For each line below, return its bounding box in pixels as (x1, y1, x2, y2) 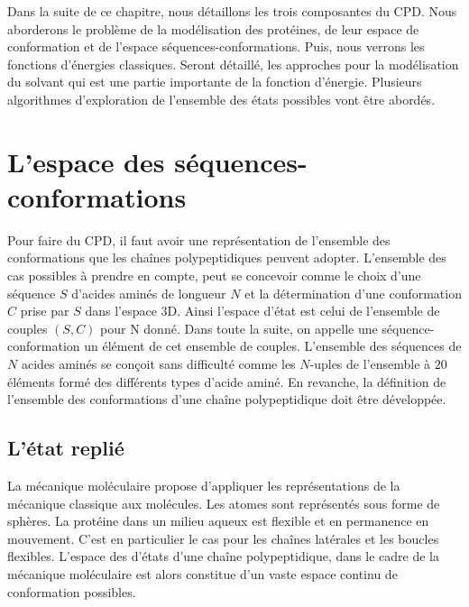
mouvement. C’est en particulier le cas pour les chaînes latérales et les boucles (7, 529, 439, 547)
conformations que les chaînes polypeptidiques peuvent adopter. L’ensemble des (7, 248, 446, 267)
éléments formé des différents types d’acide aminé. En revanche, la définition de (7, 372, 446, 391)
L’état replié (7, 434, 124, 462)
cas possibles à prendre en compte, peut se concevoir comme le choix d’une (7, 266, 421, 285)
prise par (20, 301, 69, 320)
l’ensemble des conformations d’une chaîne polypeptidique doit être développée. (7, 390, 446, 409)
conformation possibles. (7, 582, 136, 601)
